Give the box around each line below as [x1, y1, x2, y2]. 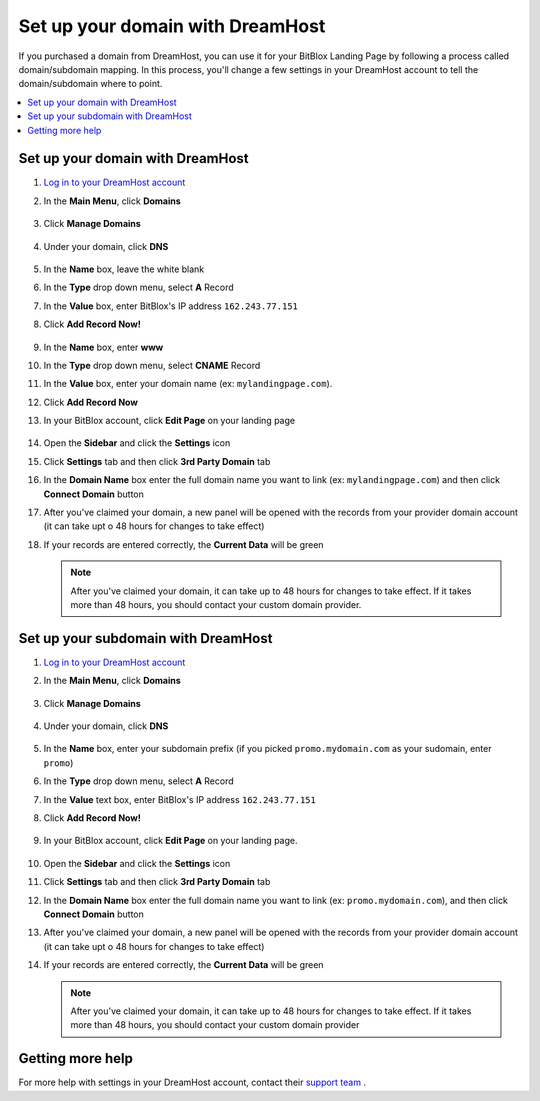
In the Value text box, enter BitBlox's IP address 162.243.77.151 [43, 793, 317, 805]
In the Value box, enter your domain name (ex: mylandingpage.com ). [43, 378, 333, 390]
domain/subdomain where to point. [18, 78, 163, 90]
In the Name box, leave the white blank [43, 263, 205, 275]
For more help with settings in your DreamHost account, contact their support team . [18, 1076, 367, 1089]
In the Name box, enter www [43, 341, 164, 353]
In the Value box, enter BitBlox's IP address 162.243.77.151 [43, 300, 299, 312]
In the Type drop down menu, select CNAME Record [43, 359, 261, 371]
